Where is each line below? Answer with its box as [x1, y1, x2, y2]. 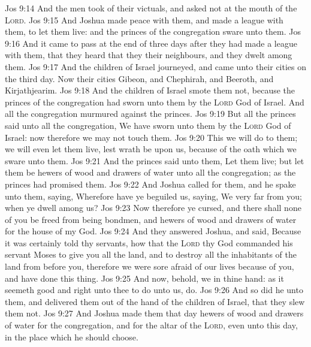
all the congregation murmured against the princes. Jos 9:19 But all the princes [5, 107, 296, 120]
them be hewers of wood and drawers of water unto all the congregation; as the [5, 166, 296, 179]
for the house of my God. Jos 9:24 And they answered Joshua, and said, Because [5, 225, 301, 237]
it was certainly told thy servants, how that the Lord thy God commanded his [5, 236, 293, 249]
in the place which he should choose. [5, 330, 138, 343]
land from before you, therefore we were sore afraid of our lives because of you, [5, 260, 294, 273]
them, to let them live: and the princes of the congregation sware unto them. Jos [5, 25, 301, 38]
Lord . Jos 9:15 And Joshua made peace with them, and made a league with [5, 13, 283, 26]
